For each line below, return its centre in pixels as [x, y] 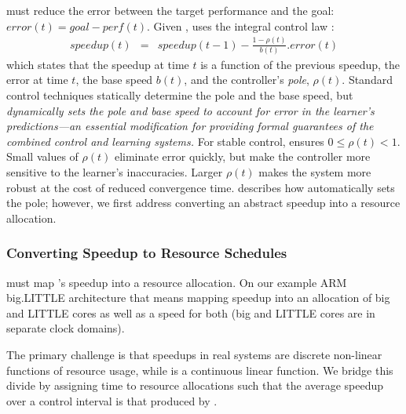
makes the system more [315, 172]
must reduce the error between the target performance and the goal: [170, 10]
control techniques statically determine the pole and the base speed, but [180, 95]
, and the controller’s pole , [247, 80]
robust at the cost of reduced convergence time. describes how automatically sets [201, 187]
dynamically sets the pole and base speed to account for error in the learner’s [190, 110]
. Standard [367, 80]
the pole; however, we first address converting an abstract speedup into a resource [203, 203]
